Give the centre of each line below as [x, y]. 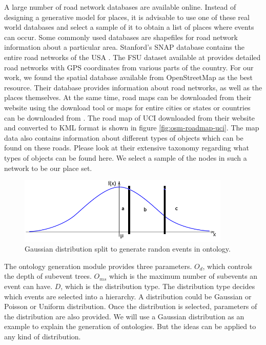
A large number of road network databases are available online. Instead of [120, 7]
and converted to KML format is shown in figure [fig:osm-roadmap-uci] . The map [132, 128]
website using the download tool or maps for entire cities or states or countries [127, 107]
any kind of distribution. [43, 336]
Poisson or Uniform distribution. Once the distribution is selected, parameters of [131, 306]
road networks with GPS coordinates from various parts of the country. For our [129, 67]
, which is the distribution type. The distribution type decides [158, 286]
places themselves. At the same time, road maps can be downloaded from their [128, 97]
